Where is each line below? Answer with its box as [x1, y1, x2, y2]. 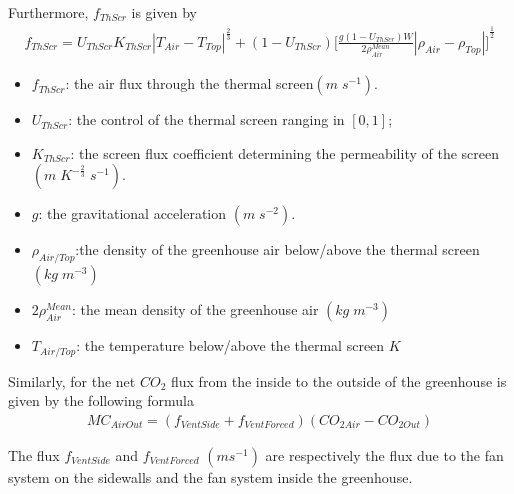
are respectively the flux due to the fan [265, 444, 504, 465]
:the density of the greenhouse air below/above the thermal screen [75, 239, 480, 260]
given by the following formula [8, 390, 194, 411]
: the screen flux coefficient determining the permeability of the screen [70, 142, 499, 163]
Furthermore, [8, 2, 89, 22]
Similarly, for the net [8, 370, 136, 391]
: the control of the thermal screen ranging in [68, 109, 345, 130]
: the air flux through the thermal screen [65, 73, 314, 94]
